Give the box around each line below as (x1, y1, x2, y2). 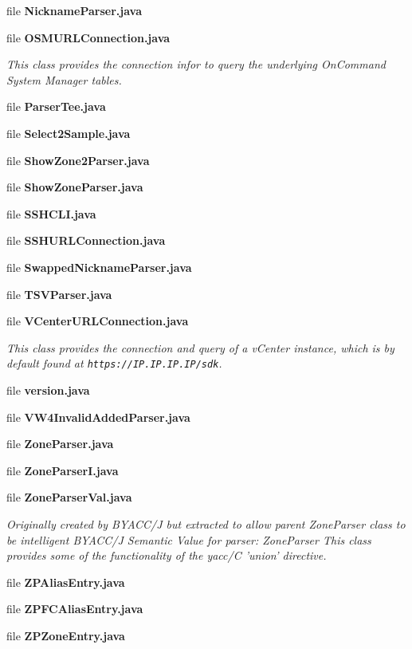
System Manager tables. (6, 71, 122, 88)
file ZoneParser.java (6, 435, 114, 452)
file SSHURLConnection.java (6, 232, 166, 249)
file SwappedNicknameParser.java (6, 258, 192, 275)
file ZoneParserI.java (6, 462, 119, 478)
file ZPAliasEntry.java (6, 573, 125, 590)
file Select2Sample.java (6, 124, 131, 141)
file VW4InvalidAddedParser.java (6, 408, 190, 425)
